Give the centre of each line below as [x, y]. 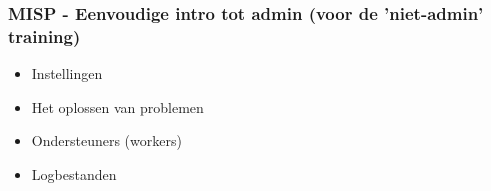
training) [44, 35]
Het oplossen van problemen [117, 106]
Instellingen [67, 73]
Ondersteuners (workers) [106, 140]
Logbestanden [74, 173]
